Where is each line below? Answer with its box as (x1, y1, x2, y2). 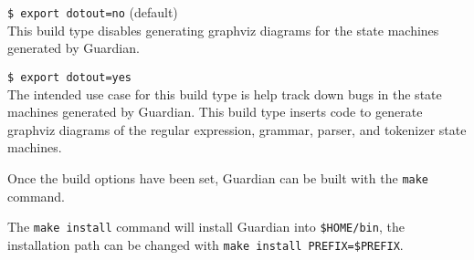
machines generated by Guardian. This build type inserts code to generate (7, 102, 423, 121)
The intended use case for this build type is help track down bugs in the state (7, 84, 442, 103)
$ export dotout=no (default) (7, 3, 178, 21)
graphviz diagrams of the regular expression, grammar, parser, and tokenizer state (7, 120, 467, 139)
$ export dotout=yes (7, 70, 132, 84)
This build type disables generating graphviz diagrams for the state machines (7, 20, 439, 39)
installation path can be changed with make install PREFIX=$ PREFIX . (7, 234, 404, 254)
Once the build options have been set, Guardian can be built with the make (7, 168, 429, 187)
